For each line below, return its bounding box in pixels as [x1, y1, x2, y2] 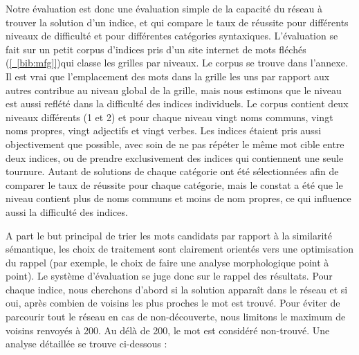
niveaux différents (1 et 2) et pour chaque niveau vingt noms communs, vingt [6, 109, 333, 124]
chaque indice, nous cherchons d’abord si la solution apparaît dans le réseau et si [6, 282, 348, 296]
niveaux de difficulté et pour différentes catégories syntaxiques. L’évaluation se [6, 28, 338, 43]
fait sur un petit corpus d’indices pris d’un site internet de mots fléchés [6, 42, 306, 56]
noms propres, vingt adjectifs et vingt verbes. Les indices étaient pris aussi [6, 123, 322, 138]
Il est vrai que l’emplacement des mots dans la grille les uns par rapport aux [6, 69, 330, 83]
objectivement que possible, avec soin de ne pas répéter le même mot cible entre [6, 136, 344, 151]
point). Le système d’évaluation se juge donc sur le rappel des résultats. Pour [6, 268, 333, 283]
